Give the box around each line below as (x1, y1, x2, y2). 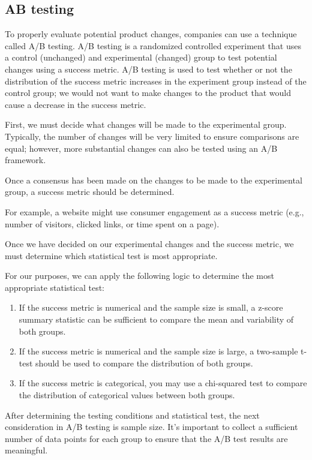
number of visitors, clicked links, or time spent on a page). (5, 217, 220, 230)
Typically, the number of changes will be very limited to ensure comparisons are (5, 130, 299, 142)
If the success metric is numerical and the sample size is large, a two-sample (19, 345, 298, 357)
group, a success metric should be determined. (5, 185, 175, 198)
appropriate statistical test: (5, 281, 104, 293)
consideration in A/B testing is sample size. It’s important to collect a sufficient (5, 420, 298, 433)
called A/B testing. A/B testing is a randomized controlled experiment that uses (5, 39, 301, 52)
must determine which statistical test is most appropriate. (5, 249, 218, 261)
